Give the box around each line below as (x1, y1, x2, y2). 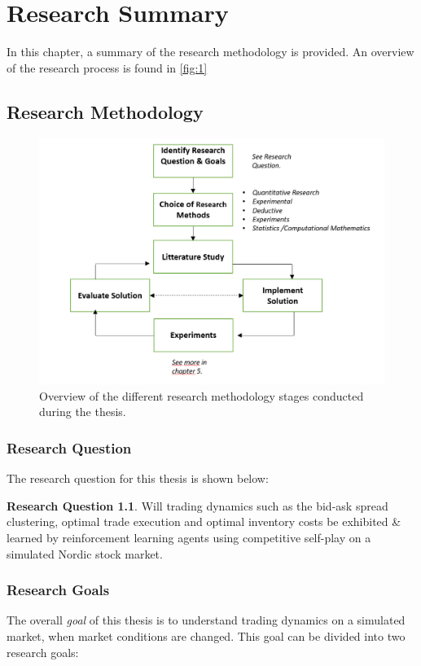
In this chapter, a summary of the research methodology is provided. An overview (7, 43, 414, 60)
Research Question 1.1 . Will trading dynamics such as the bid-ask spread (7, 497, 388, 514)
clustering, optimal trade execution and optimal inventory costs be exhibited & (7, 513, 401, 530)
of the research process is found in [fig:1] (7, 59, 208, 76)
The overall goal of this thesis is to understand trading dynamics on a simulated (7, 611, 406, 629)
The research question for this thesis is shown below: (7, 470, 269, 487)
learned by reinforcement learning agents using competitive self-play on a (7, 528, 371, 546)
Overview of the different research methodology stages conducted (39, 387, 364, 404)
